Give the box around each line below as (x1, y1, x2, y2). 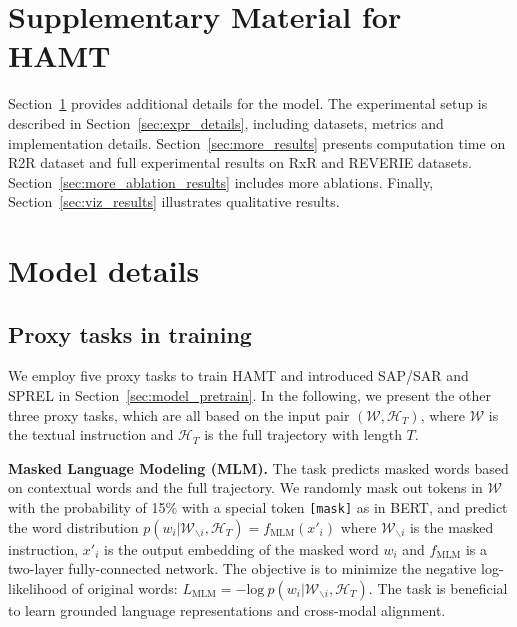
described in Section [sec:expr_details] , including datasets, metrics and (8, 112, 444, 133)
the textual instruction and (8, 424, 174, 445)
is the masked (409, 516, 494, 537)
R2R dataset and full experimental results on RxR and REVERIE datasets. (8, 152, 472, 173)
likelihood (8, 577, 68, 598)
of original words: (71, 577, 178, 598)
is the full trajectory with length (204, 424, 402, 445)
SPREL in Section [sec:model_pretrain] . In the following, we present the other (8, 385, 491, 406)
